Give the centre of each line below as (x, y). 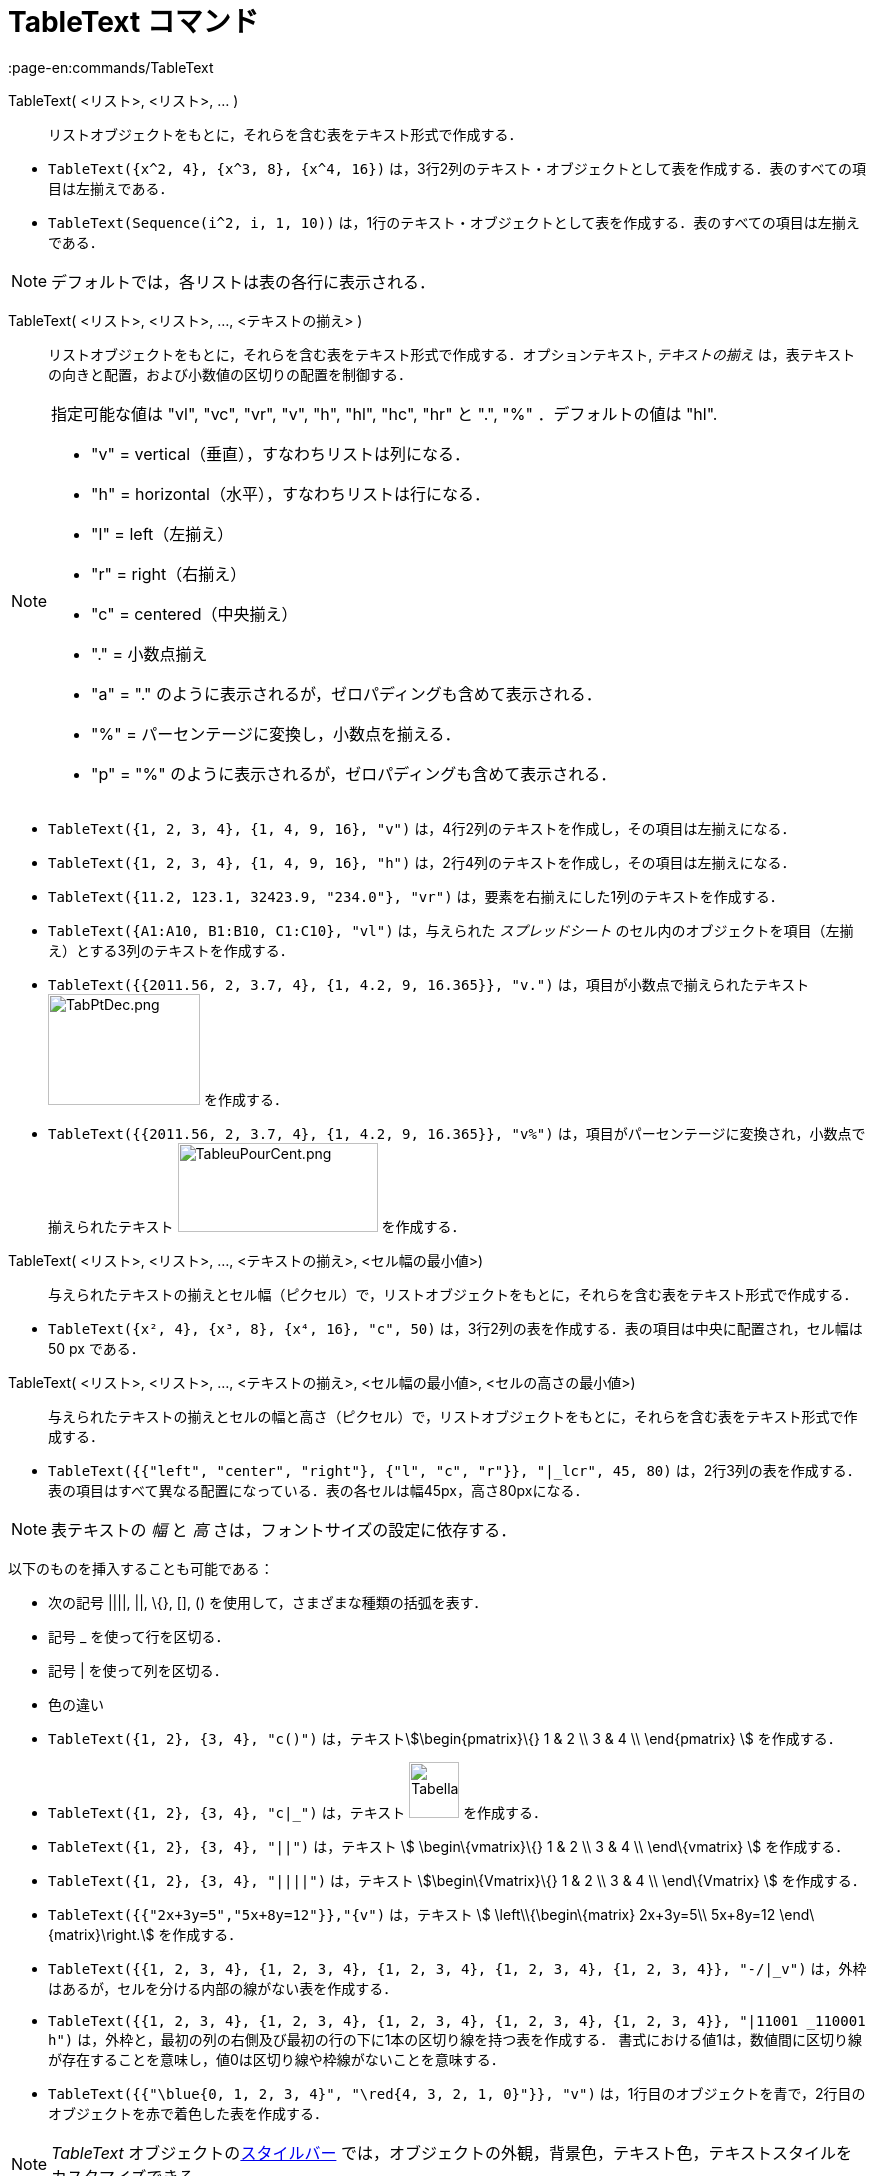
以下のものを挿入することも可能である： (141, 1568)
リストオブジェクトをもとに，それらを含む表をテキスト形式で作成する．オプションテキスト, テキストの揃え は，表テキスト (452, 354)
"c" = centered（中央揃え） (194, 613)
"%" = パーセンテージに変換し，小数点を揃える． (276, 733)
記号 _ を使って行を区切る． (139, 1636)
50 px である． (96, 1348)
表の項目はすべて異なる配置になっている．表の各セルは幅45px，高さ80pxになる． (318, 1490)
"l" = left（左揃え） (162, 533)
